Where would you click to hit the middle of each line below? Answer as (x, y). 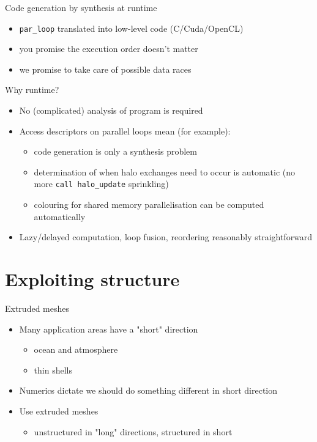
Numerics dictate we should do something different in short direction (148, 390)
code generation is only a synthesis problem (115, 151)
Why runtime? (32, 90)
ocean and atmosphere (76, 349)
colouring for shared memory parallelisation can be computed (149, 204)
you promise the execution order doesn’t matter (109, 49)
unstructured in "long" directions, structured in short (133, 431)
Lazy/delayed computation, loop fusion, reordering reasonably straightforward (166, 237)
